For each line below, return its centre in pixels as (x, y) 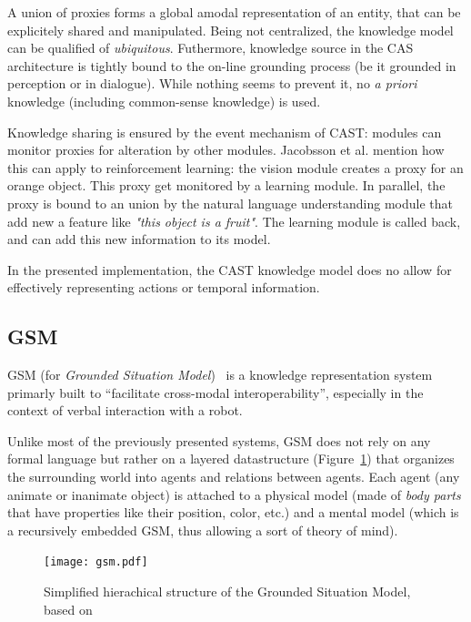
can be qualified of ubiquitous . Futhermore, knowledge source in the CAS (210, 48)
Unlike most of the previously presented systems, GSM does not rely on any (219, 440)
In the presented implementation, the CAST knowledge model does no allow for (230, 269)
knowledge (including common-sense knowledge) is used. (164, 101)
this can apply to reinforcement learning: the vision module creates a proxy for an (235, 167)
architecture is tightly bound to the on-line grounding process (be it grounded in (232, 65)
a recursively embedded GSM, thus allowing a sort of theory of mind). (203, 530)
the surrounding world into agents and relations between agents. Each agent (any (234, 477)
